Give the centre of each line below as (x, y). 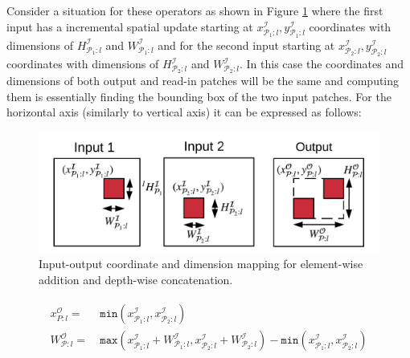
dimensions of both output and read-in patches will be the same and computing (203, 81)
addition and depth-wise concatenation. (136, 279)
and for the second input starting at (246, 45)
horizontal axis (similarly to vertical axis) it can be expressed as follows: (184, 112)
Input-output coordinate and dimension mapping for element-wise (201, 264)
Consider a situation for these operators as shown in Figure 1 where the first (195, 10)
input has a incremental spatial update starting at (130, 26)
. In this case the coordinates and (322, 63)
